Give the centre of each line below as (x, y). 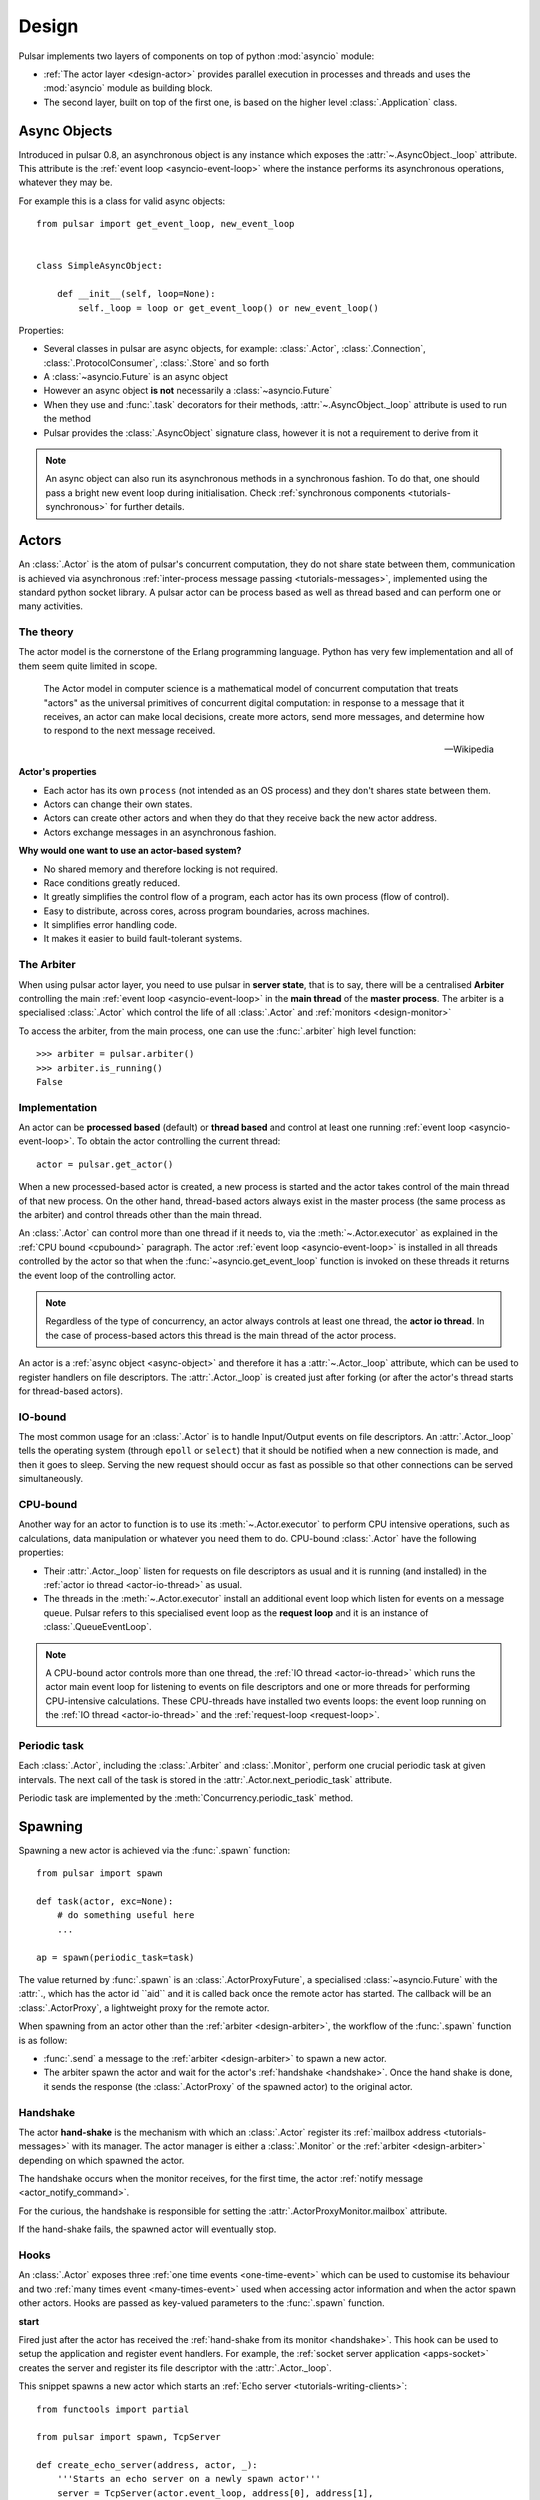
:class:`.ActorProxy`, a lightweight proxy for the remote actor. (144, 2007)
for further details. (147, 507)
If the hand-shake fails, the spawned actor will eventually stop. (147, 2229)
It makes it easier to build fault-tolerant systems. (143, 939)
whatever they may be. (65, 182)
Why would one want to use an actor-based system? (130, 851)
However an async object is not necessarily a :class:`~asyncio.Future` (188, 391)
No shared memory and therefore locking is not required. (161, 869)
